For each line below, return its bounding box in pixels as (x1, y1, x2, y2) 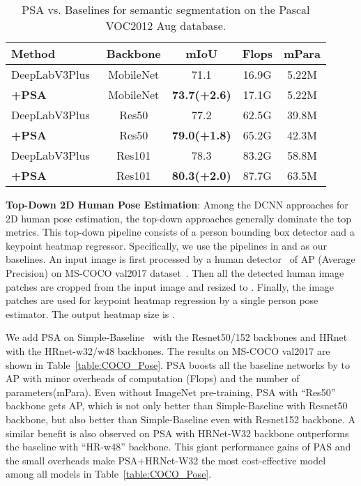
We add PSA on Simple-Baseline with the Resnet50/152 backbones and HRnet (6, 330, 348, 344)
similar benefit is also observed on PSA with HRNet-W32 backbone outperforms (6, 425, 349, 440)
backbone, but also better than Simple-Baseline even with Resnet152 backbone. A (6, 411, 355, 426)
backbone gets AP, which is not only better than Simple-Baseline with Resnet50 (6, 398, 348, 413)
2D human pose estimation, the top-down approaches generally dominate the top (6, 211, 351, 225)
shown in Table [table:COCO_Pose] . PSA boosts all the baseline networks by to (6, 357, 351, 372)
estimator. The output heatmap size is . (6, 306, 175, 321)
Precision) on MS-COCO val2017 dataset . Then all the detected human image (6, 265, 344, 280)
